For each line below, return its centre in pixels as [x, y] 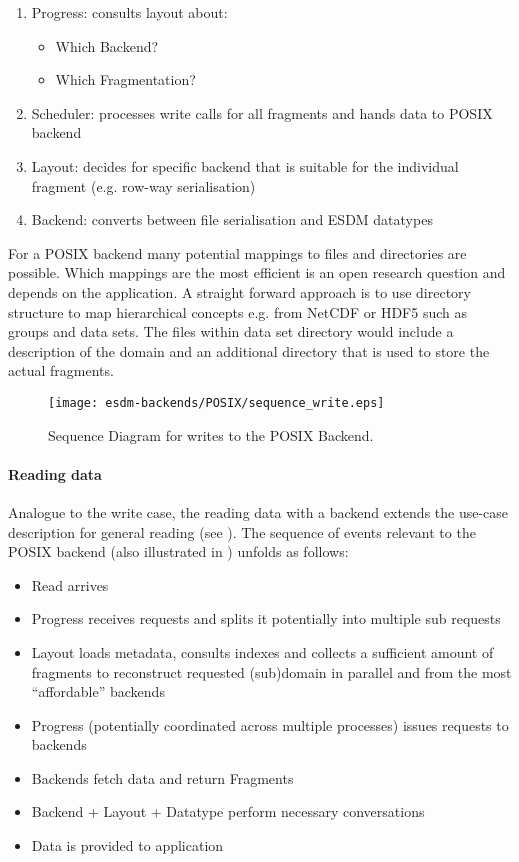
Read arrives [70, 584]
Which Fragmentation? [125, 79]
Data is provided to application [127, 845]
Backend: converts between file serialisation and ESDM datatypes [232, 219]
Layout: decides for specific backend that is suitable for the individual [245, 165]
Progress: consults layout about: [129, 12]
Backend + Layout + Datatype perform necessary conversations [228, 811]
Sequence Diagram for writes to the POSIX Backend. [211, 434]
